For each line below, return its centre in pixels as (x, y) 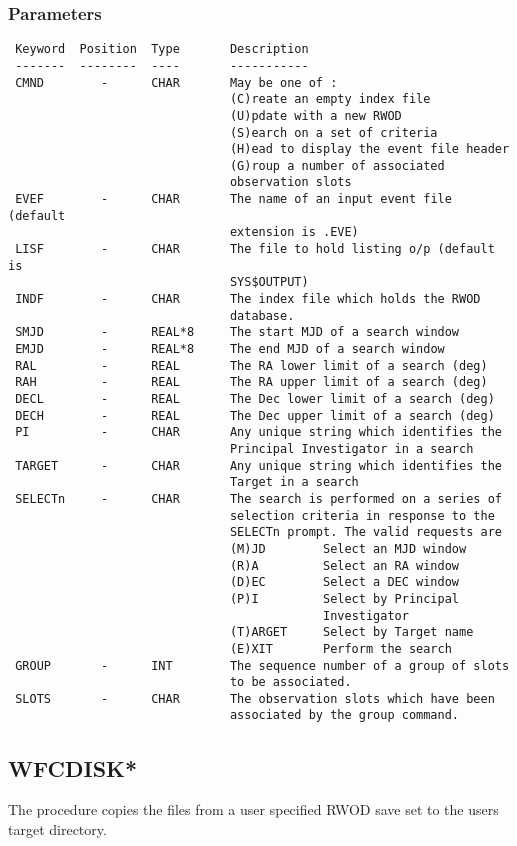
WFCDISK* (73, 767)
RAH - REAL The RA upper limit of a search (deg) (251, 382)
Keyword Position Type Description (162, 49)
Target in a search (294, 482)
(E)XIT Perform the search (340, 648)
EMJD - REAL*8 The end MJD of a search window (230, 349)
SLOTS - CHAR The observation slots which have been (255, 698)
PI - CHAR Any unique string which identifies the (258, 432)
